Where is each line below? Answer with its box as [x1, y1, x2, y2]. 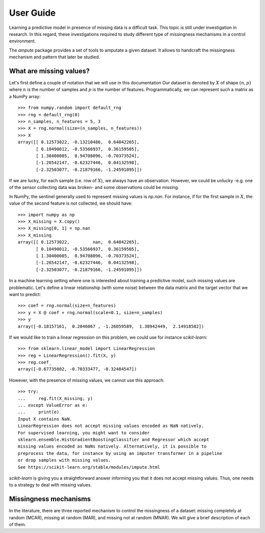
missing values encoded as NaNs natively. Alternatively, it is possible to [18, 444, 207, 449]
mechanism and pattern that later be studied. [9, 54, 100, 60]
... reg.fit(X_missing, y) [18, 396, 93, 401]
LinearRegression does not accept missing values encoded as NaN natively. [18, 423, 204, 429]
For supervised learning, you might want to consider [18, 430, 150, 435]
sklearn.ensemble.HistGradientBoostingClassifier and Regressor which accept [18, 437, 210, 442]
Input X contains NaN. [18, 416, 73, 422]
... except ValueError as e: [18, 402, 88, 408]
